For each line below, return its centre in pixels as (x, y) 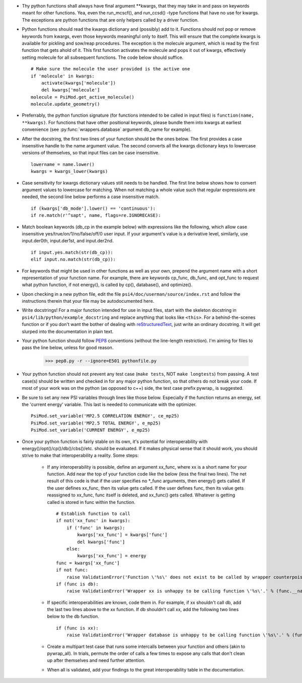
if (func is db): (77, 584)
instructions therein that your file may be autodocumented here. (88, 301)
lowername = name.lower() (63, 164)
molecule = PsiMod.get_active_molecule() (83, 97)
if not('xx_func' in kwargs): (93, 521)
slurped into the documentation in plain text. (68, 331)
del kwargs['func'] (101, 542)
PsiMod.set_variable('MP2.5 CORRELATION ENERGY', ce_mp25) (105, 416)
